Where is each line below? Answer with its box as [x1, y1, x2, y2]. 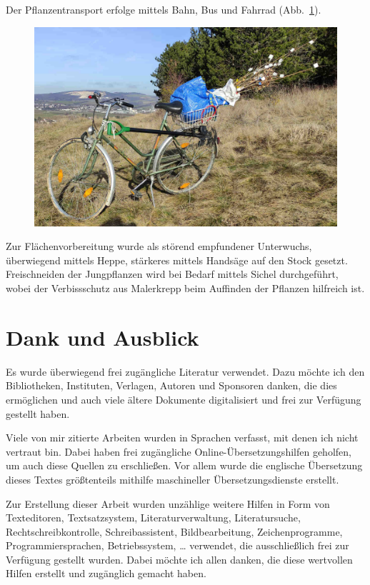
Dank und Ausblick [6, 322, 199, 351]
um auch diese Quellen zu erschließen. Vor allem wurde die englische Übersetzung [6, 458, 363, 473]
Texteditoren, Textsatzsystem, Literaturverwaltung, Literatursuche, [6, 510, 301, 525]
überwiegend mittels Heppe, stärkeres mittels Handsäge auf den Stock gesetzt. [6, 252, 348, 267]
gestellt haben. [6, 406, 70, 421]
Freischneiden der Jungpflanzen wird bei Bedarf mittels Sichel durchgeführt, [6, 266, 339, 281]
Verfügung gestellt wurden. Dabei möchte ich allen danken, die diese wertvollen [6, 551, 353, 566]
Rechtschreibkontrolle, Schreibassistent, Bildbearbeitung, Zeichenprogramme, [6, 524, 343, 539]
